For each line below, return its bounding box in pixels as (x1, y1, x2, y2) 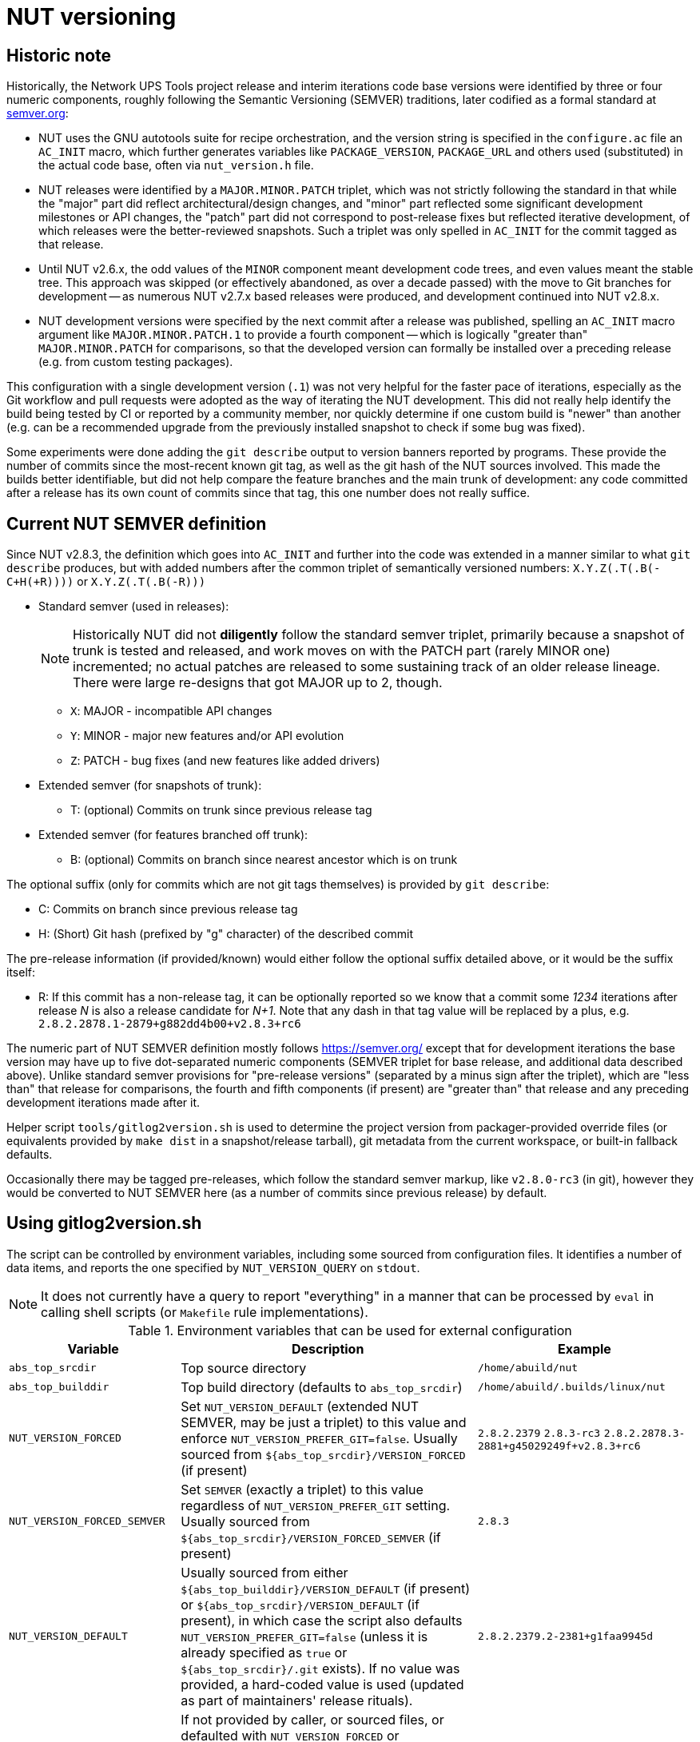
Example (558, 1340, 611, 1357)
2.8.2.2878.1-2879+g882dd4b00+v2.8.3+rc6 (38, 1017, 301, 1031)
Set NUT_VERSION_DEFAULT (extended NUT (181, 1398, 420, 1414)
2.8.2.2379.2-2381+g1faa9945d (477, 1630, 654, 1643)
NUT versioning (6, 3, 177, 30)
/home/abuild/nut (477, 1362, 579, 1374)
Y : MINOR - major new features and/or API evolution (70, 729, 344, 743)
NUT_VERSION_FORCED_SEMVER (9, 1515, 165, 1528)
